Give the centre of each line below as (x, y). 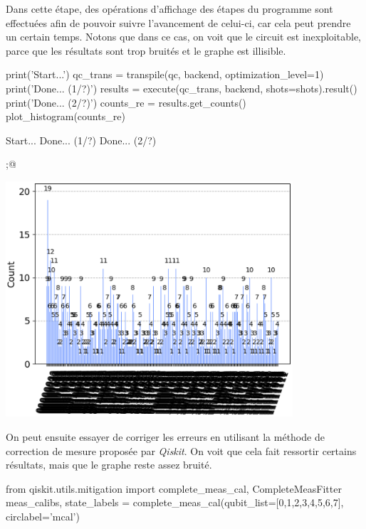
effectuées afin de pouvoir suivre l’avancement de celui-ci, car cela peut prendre (178, 22)
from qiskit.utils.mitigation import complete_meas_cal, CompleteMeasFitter (174, 488)
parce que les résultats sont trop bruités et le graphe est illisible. (146, 50)
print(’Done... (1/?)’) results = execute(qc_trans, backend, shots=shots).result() (182, 88)
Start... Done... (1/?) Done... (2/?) (81, 140)
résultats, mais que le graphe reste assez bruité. (109, 465)
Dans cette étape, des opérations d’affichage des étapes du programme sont (169, 9)
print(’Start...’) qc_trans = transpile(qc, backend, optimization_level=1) (165, 74)
